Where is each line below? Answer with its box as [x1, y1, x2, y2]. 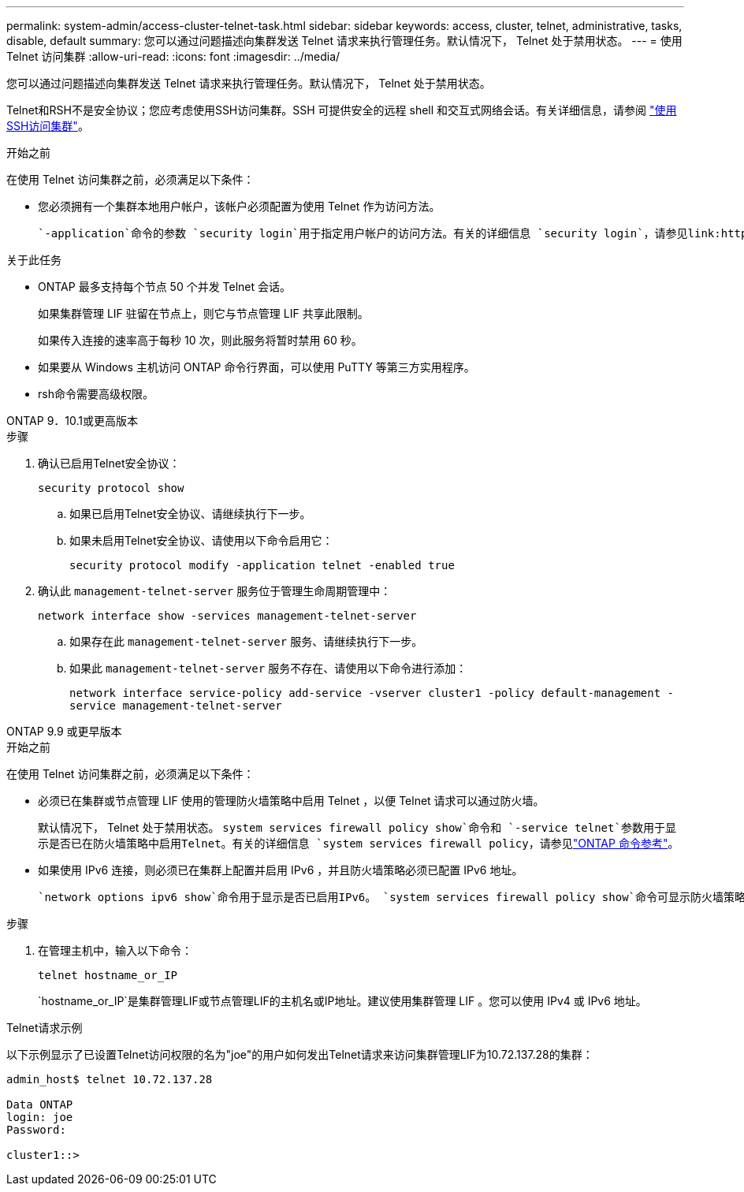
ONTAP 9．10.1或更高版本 [6, 414, 139, 427]
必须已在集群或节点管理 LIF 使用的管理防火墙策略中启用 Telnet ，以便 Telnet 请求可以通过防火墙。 [38, 794, 545, 807]
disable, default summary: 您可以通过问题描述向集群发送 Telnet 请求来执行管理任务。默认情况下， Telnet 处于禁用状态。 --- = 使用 [6, 34, 683, 47]
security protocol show [38, 482, 184, 494]
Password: [6, 1123, 66, 1136]
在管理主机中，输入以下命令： [38, 944, 192, 957]
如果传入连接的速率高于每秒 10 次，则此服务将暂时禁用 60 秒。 [38, 333, 363, 347]
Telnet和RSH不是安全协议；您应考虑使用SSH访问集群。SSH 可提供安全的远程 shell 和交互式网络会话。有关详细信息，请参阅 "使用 [6, 103, 677, 117]
